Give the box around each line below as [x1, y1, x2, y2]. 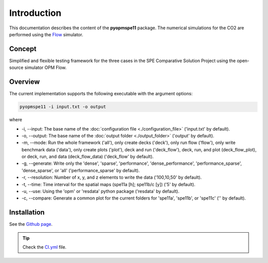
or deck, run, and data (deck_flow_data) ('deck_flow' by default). [21, 154, 154, 160]
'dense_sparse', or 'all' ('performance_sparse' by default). [21, 167, 140, 173]
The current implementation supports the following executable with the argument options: [9, 91, 193, 97]
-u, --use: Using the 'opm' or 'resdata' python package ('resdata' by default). [21, 189, 180, 195]
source [9, 65, 24, 70]
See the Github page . [9, 221, 53, 227]
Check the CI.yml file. [22, 244, 67, 250]
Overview [9, 77, 40, 86]
